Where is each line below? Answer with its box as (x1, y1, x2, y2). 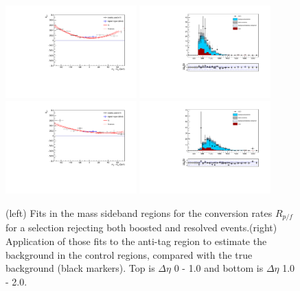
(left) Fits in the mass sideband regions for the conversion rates (5, 205, 273, 220)
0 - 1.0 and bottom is (174, 261, 264, 275)
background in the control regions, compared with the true (5, 247, 253, 261)
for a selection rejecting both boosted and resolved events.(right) (5, 220, 277, 235)
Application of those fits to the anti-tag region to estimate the (5, 233, 267, 248)
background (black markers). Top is (5, 261, 155, 275)
